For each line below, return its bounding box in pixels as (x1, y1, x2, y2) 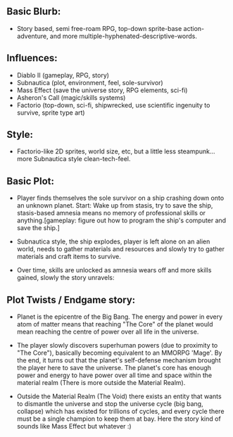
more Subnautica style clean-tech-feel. (16, 155, 131, 163)
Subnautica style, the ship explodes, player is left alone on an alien (16, 237, 210, 246)
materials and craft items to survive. (16, 253, 121, 261)
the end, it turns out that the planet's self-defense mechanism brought (16, 356, 221, 365)
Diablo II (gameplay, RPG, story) (16, 70, 110, 80)
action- (183, 24, 205, 32)
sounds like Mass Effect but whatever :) (16, 422, 132, 431)
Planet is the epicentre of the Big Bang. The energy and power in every (16, 312, 223, 321)
